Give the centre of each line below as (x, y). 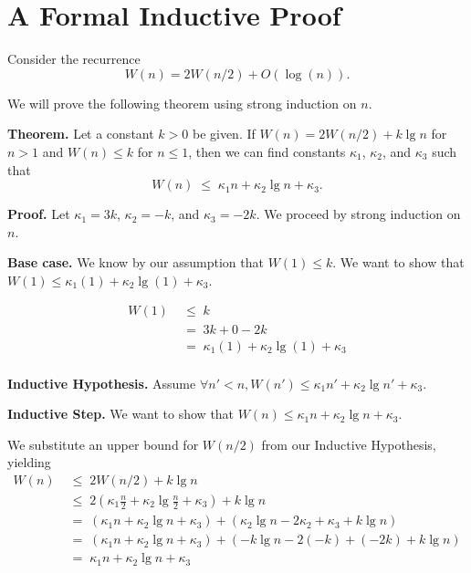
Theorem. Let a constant (81, 134)
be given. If (224, 134)
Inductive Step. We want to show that (121, 414)
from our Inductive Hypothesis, (349, 444)
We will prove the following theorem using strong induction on (182, 103)
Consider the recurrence (74, 59)
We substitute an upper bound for (103, 444)
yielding (29, 462)
